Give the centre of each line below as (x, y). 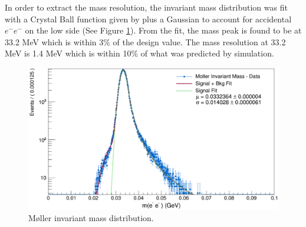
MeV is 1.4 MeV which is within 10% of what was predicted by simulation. (139, 53)
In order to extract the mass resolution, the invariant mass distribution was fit (146, 7)
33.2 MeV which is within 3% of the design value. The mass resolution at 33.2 (145, 41)
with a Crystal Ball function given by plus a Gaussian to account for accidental (148, 19)
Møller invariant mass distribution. (91, 217)
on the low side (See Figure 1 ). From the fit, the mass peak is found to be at (163, 30)
